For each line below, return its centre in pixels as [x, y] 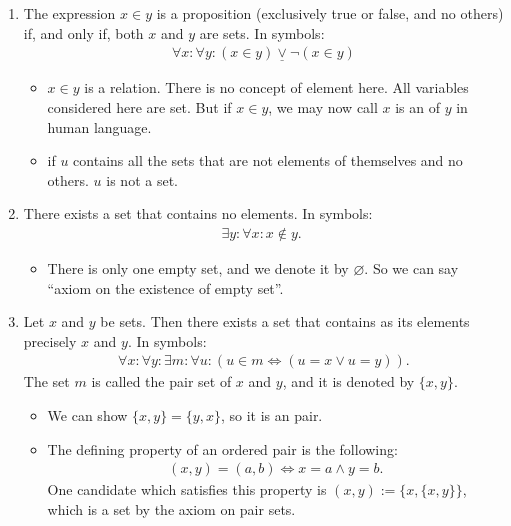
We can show [87, 415]
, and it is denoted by [348, 381]
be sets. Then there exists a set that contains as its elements [285, 321]
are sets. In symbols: [262, 32]
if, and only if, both [83, 32]
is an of [418, 107]
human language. [99, 126]
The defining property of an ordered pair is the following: [222, 448]
